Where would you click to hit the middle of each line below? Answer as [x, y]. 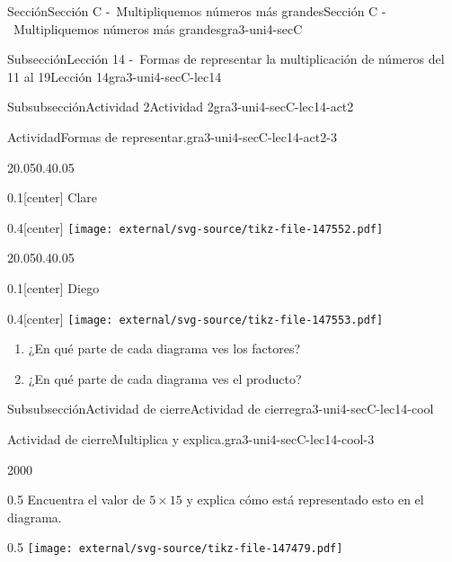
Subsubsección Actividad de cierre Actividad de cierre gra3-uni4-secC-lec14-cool [221, 409]
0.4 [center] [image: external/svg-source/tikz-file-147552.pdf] [195, 227]
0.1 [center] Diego [53, 288]
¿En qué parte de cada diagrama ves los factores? [164, 348]
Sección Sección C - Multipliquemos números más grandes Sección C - [197, 11]
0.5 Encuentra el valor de [76, 500]
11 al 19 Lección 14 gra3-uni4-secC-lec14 [115, 76]
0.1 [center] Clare [53, 197]
